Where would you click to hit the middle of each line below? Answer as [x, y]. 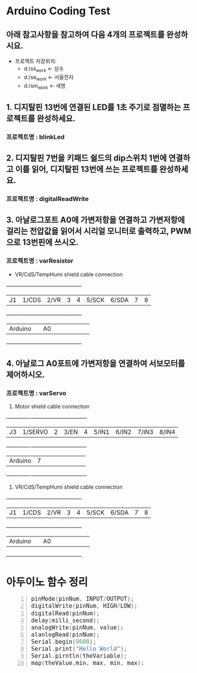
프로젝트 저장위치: [35, 61]
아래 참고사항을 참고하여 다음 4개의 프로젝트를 [85, 34]
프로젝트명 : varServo [36, 393]
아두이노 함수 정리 [47, 582]
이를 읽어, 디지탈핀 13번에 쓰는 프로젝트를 [86, 169]
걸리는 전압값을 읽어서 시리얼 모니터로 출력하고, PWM [99, 231]
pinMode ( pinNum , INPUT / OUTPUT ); [83, 599]
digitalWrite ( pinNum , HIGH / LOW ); [85, 606]
